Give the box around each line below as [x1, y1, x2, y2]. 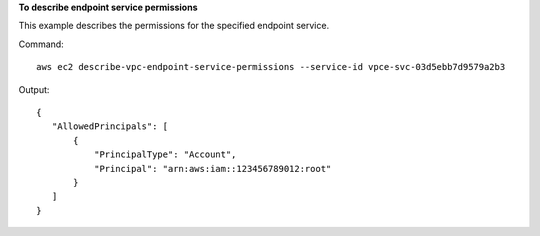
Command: [18, 38, 64, 50]
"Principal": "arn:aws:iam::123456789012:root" [93, 163, 332, 174]
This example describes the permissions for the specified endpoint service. [18, 20, 330, 32]
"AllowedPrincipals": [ [51, 121, 169, 132]
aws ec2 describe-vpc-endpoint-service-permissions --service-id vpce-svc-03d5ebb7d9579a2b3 [36, 61, 506, 73]
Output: [18, 83, 50, 95]
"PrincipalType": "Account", [93, 149, 237, 160]
